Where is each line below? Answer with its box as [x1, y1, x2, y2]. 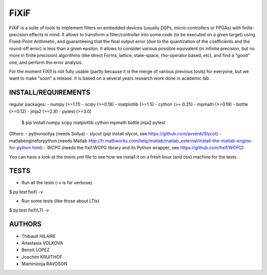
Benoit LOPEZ [21, 247, 50, 253]
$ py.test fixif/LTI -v [9, 207, 49, 213]
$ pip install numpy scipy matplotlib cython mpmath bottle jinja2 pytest [21, 119, 166, 125]
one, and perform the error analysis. [9, 59, 83, 65]
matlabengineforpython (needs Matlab [9, 138, 88, 144]
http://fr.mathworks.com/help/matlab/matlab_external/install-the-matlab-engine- [88, 138, 253, 144]
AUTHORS [9, 220, 42, 228]
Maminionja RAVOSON [21, 261, 68, 267]
